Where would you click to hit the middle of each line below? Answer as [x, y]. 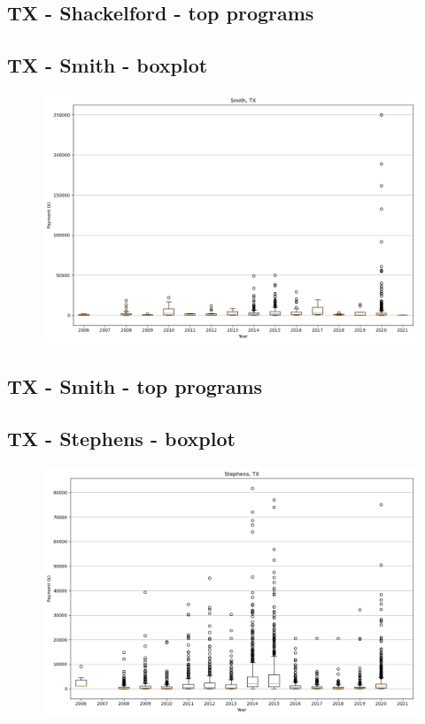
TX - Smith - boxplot [108, 65]
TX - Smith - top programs [135, 386]
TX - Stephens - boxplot [121, 439]
